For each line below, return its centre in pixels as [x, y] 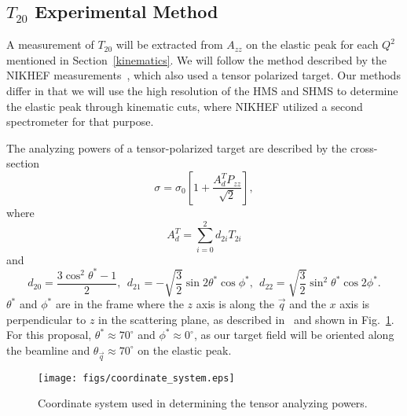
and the [308, 304]
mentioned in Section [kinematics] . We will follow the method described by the [196, 59]
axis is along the [235, 304]
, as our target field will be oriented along [294, 335]
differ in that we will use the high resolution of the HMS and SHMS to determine [202, 90]
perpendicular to [46, 319]
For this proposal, [49, 335]
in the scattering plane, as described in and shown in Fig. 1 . [246, 319]
